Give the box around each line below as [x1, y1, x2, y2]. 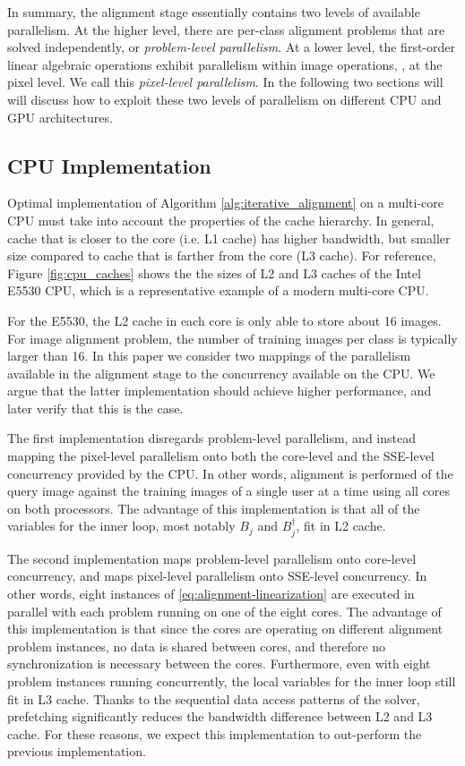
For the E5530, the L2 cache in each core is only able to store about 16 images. [7, 311, 442, 329]
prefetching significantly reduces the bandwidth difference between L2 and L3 [7, 707, 433, 726]
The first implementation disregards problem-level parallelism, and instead [7, 429, 416, 447]
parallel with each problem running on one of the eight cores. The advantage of [7, 601, 442, 620]
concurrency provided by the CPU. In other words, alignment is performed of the [7, 464, 453, 482]
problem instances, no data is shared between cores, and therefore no [7, 636, 386, 655]
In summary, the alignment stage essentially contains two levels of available [7, 3, 420, 21]
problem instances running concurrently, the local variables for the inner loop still [7, 672, 456, 691]
